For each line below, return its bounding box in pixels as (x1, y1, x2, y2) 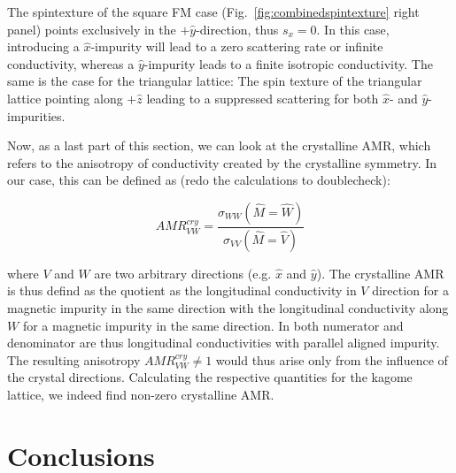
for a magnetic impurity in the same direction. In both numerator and (22, 316, 404, 334)
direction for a (372, 281, 450, 300)
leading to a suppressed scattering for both (146, 88, 379, 107)
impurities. (7, 106, 66, 125)
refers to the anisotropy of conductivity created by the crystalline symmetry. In (7, 153, 437, 172)
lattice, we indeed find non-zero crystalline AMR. (7, 385, 274, 403)
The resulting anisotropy (7, 350, 141, 369)
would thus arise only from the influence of (215, 350, 448, 369)
